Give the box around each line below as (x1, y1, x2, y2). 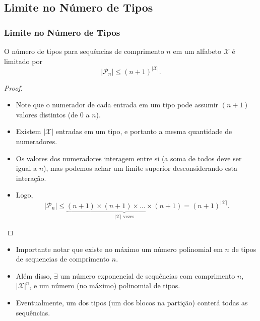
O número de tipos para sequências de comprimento (4, 46, 164, 56)
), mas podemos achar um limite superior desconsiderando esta (43, 163, 237, 173)
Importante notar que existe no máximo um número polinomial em (16, 243, 223, 254)
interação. (16, 172, 46, 183)
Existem (16, 126, 41, 137)
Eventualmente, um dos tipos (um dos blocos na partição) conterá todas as (16, 297, 248, 307)
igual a (16, 163, 37, 173)
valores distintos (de (16, 109, 78, 119)
